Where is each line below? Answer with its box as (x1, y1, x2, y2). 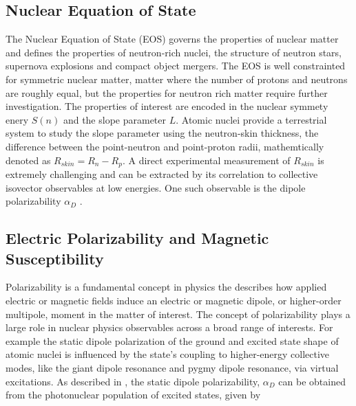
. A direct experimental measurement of (122, 153, 291, 167)
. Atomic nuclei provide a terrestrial (176, 112, 327, 126)
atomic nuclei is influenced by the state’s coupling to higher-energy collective (6, 347, 330, 361)
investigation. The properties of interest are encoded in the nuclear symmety (6, 99, 328, 113)
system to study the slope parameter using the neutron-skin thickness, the (6, 126, 319, 140)
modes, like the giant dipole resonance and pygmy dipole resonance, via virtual (6, 360, 339, 374)
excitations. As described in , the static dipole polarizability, (6, 374, 260, 388)
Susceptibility (6, 247, 104, 269)
